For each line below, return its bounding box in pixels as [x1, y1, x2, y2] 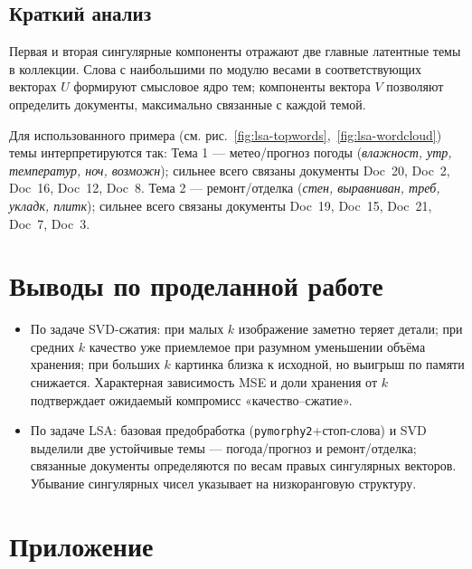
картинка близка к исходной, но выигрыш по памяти [175, 355, 465, 374]
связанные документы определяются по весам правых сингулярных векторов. [30, 456, 457, 475]
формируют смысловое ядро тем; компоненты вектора [73, 77, 371, 96]
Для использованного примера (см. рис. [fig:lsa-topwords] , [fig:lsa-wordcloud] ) [9, 125, 442, 144]
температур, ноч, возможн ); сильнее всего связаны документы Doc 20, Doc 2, [9, 160, 450, 179]
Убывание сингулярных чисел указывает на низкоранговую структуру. [30, 474, 417, 493]
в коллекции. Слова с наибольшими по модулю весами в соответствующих [9, 59, 422, 78]
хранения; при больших [30, 355, 160, 374]
